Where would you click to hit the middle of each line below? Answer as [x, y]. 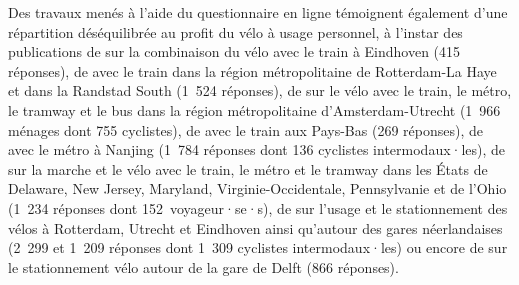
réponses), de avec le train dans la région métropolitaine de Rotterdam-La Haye [252, 70]
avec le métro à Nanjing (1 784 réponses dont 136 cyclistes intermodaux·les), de [257, 149]
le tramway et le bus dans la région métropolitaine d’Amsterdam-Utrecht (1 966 [254, 109]
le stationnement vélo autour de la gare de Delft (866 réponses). [203, 266]
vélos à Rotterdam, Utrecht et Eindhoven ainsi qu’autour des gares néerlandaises [255, 227]
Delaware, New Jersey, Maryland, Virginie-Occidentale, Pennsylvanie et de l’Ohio [257, 188]
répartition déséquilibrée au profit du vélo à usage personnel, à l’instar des [235, 31]
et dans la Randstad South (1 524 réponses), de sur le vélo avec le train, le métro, [260, 90]
